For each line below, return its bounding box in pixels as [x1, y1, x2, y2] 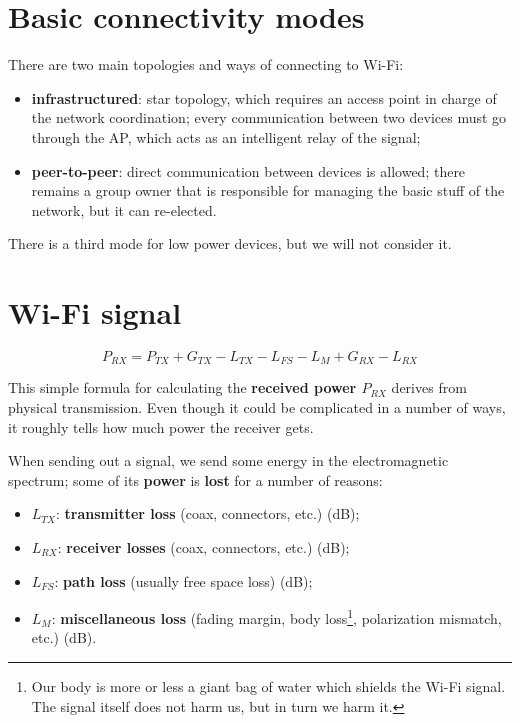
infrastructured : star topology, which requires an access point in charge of [31, 87, 497, 108]
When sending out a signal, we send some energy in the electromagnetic [8, 450, 449, 471]
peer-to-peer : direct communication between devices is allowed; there [31, 160, 466, 181]
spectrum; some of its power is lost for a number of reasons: [8, 469, 383, 490]
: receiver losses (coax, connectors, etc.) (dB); [57, 537, 350, 558]
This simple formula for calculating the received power [8, 377, 357, 398]
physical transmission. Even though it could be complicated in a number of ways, [8, 397, 506, 418]
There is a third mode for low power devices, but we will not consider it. [8, 233, 452, 254]
